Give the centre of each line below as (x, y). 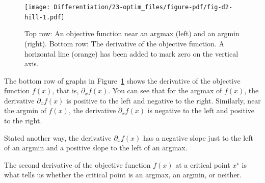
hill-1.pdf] (45, 17)
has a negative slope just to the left (198, 137)
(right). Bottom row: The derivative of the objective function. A (124, 43)
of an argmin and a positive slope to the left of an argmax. (96, 148)
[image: (37, 7)
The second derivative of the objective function (77, 164)
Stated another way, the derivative (58, 137)
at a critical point (203, 164)
